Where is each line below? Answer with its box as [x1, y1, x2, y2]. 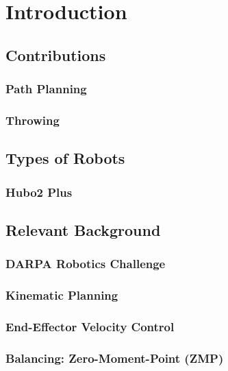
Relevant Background [5, 219, 161, 240]
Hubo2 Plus [5, 183, 73, 200]
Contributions [5, 44, 106, 65]
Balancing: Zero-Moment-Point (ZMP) [5, 349, 224, 366]
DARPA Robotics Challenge [5, 255, 166, 272]
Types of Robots [5, 147, 125, 169]
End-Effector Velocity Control [5, 318, 175, 335]
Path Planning [5, 80, 87, 97]
